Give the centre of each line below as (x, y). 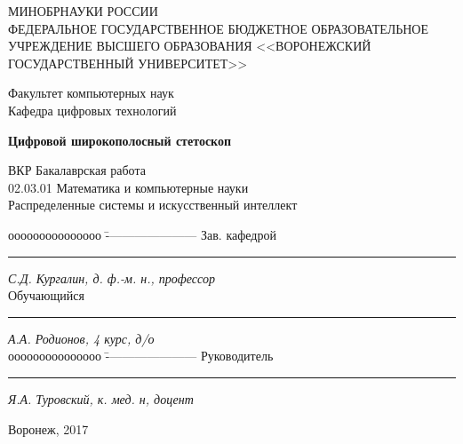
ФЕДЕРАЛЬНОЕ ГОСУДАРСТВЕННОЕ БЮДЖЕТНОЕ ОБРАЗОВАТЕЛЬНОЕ (219, 28)
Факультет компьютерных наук (91, 93)
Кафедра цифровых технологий (92, 110)
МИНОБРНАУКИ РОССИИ (83, 11)
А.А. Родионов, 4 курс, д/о (81, 338)
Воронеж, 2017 (48, 428)
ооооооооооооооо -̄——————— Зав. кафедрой (142, 234)
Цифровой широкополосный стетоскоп (120, 140)
